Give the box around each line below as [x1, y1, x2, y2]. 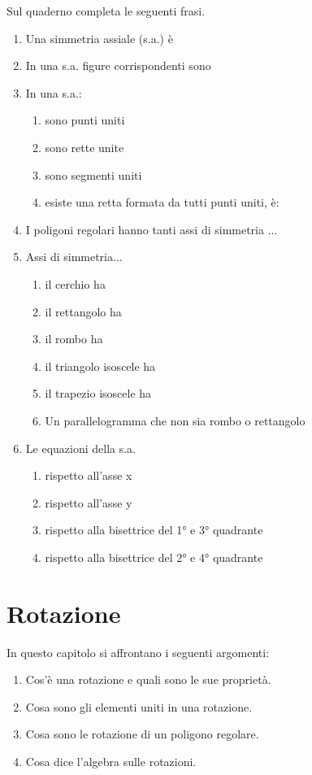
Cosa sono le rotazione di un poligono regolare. [25, 725, 259, 742]
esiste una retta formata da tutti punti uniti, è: [45, 194, 279, 211]
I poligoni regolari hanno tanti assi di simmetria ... [25, 220, 278, 237]
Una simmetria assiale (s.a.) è [25, 29, 173, 46]
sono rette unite [45, 138, 124, 155]
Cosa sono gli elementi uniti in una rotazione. [25, 698, 253, 715]
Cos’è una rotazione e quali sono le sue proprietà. [25, 671, 271, 688]
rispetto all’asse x [45, 467, 132, 484]
